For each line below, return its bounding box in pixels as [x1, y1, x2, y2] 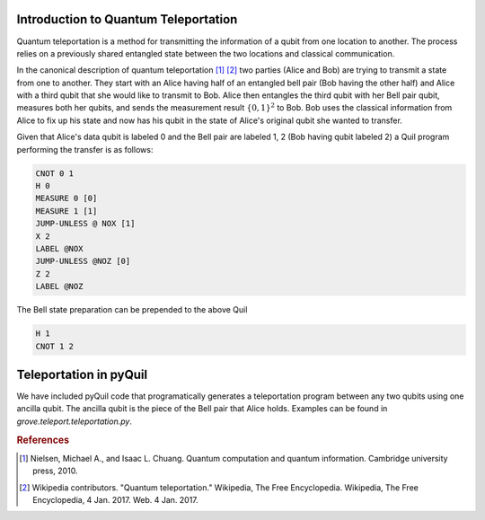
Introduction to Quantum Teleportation [16, 12, 238, 27]
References [16, 434, 70, 446]
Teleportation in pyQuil [16, 366, 148, 382]
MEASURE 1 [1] [35, 206, 98, 216]
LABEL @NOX [35, 243, 84, 253]
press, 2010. [32, 465, 78, 476]
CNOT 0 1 [35, 168, 75, 179]
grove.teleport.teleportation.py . [16, 416, 132, 427]
